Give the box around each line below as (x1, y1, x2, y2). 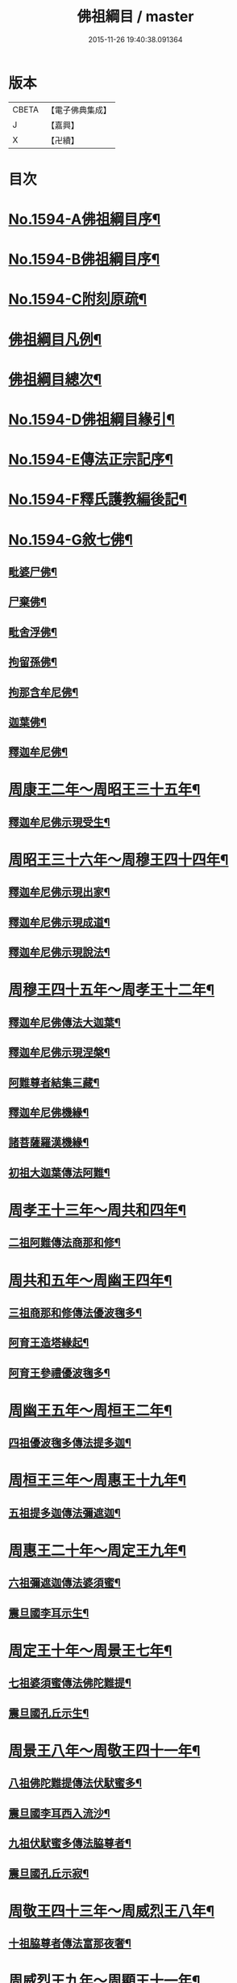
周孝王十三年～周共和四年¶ (8, 1201, 187, 1219)
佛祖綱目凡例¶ (8, 330, 102, 349)
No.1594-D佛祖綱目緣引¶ (8, 410, 176, 429)
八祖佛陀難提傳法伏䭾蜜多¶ (8, 1777, 143, 1790)
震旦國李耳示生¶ (8, 1606, 89, 1620)
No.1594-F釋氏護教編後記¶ (8, 490, 188, 509)
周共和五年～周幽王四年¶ (8, 1271, 173, 1290)
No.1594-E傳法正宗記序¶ (8, 451, 173, 469)
